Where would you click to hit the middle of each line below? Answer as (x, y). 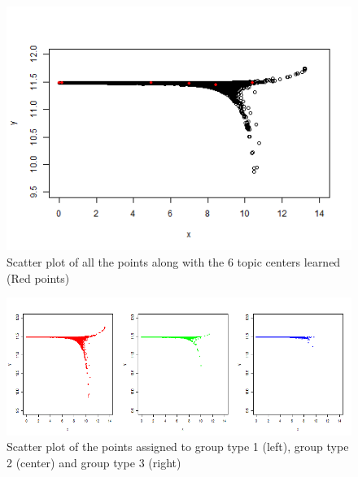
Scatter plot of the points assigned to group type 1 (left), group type (178, 447)
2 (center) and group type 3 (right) (94, 462)
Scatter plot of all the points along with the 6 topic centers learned (174, 261)
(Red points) (38, 278)
